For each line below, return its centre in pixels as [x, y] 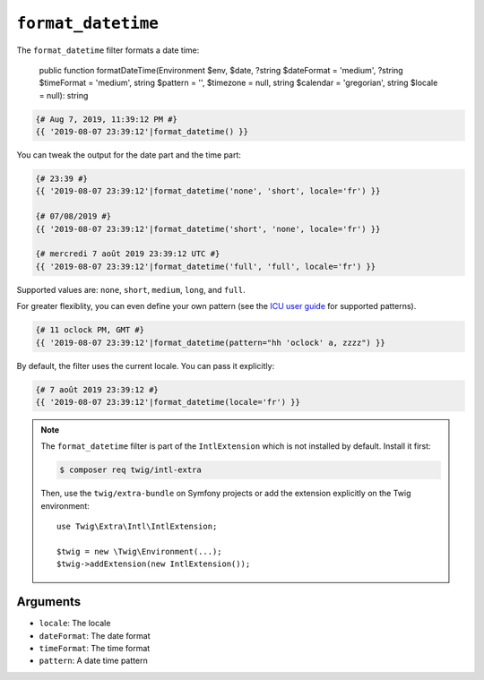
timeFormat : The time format [95, 648]
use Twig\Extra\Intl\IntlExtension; [137, 527]
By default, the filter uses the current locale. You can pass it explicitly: [146, 366]
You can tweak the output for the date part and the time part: [129, 155]
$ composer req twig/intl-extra [130, 470]
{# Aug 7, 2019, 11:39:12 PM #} [107, 119]
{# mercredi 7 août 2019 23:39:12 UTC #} [128, 254]
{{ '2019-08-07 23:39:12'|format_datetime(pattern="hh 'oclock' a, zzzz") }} [210, 342]
